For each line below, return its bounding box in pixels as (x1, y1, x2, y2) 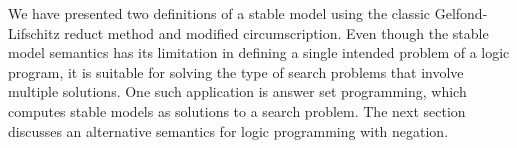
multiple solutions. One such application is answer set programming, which (8, 81, 467, 102)
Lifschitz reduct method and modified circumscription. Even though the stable (8, 22, 489, 43)
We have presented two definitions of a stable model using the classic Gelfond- (8, 3, 488, 23)
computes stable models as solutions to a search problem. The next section (8, 100, 466, 121)
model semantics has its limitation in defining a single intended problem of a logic (8, 42, 510, 63)
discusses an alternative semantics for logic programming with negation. (8, 120, 449, 141)
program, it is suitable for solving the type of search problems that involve (8, 61, 464, 82)
